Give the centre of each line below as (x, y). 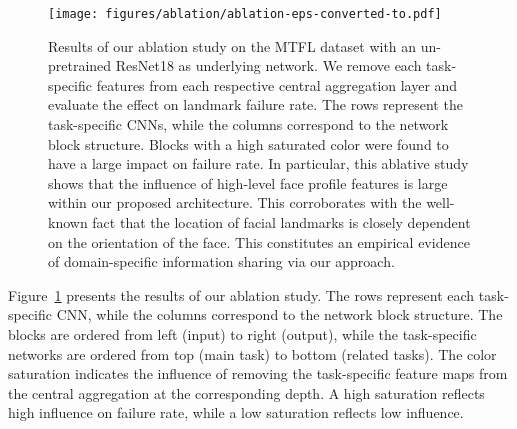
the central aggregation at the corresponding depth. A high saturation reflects (246, 392)
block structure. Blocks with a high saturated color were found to (248, 143)
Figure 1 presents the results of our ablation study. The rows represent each (241, 294)
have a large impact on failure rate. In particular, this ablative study (258, 163)
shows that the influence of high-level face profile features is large (248, 182)
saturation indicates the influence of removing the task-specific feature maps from (258, 373)
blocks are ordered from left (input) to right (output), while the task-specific (242, 333)
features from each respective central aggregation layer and (277, 84)
